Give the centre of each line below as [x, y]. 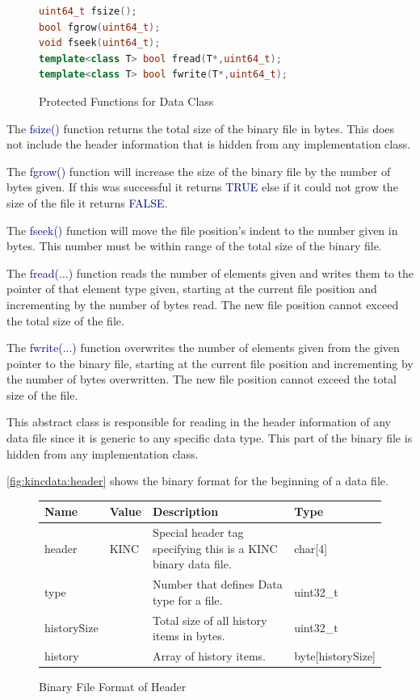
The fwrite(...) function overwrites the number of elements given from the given [203, 348]
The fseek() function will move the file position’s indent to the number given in [202, 230]
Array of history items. [209, 656]
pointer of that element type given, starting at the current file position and [192, 289]
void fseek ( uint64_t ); [100, 43]
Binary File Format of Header [113, 687]
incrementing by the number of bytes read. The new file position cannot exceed [203, 304]
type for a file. [188, 599]
